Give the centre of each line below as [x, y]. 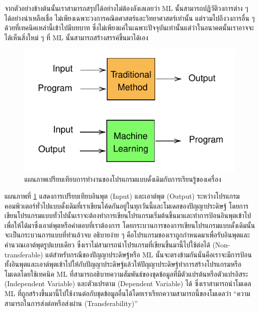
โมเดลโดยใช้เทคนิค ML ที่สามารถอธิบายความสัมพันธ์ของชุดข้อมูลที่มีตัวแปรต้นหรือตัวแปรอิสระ [127, 273]
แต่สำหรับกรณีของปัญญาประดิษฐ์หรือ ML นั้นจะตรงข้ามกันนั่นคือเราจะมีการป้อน [149, 254]
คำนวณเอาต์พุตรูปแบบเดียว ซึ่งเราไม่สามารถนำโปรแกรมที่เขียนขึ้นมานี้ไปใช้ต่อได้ [107, 244]
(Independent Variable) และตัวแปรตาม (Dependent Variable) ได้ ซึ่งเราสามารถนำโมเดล [128, 283]
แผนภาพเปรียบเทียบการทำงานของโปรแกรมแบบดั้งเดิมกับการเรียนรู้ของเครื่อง [123, 179]
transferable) [24, 254]
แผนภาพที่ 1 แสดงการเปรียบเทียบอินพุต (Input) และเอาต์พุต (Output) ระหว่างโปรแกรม [122, 196]
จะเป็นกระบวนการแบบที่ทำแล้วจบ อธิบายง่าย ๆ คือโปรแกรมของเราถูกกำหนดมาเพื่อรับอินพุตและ [127, 235]
